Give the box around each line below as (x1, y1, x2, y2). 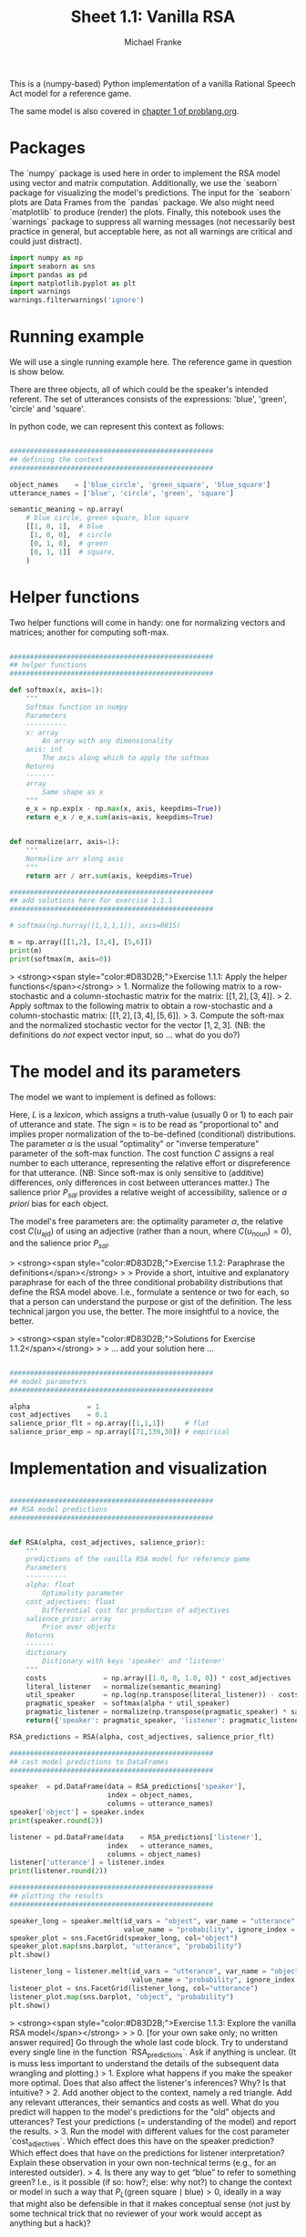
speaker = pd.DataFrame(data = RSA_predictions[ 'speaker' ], (9, 1782, 247, 1792)
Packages (9, 138, 87, 159)
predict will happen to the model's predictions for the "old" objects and (9, 2107, 276, 2117)
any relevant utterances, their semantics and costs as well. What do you (9, 2097, 280, 2108)
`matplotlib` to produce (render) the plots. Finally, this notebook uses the (9, 206, 281, 217)
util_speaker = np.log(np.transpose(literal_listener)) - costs (25, 1691, 300, 1700)
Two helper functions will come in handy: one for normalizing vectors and (9, 617, 285, 628)
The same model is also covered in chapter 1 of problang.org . (9, 105, 240, 116)
